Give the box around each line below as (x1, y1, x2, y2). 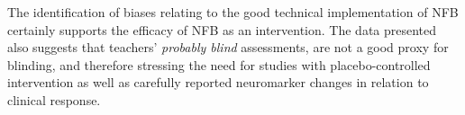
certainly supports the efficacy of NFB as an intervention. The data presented (7, 20, 437, 39)
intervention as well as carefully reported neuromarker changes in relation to (7, 73, 429, 92)
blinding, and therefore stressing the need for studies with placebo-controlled (7, 55, 431, 74)
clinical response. (7, 90, 101, 109)
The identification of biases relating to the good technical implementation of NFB (7, 3, 459, 21)
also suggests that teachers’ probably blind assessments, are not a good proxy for (7, 38, 449, 57)
